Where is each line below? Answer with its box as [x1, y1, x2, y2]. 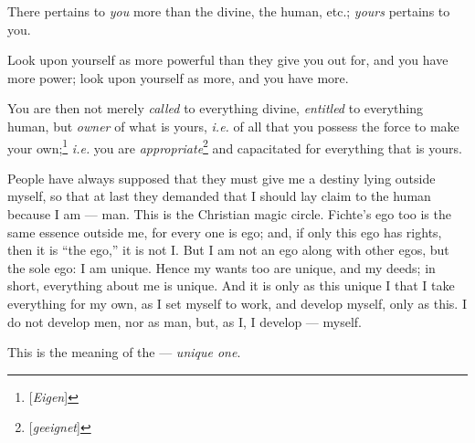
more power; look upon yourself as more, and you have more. [7, 68, 349, 87]
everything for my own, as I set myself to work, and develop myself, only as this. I [7, 293, 467, 312]
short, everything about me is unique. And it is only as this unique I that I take [7, 276, 455, 295]
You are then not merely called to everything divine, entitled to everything [7, 99, 424, 118]
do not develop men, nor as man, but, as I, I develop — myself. [7, 311, 362, 331]
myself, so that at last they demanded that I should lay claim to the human [7, 186, 431, 206]
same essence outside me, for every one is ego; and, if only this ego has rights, [7, 222, 442, 241]
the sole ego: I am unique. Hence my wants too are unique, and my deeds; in [7, 258, 436, 277]
